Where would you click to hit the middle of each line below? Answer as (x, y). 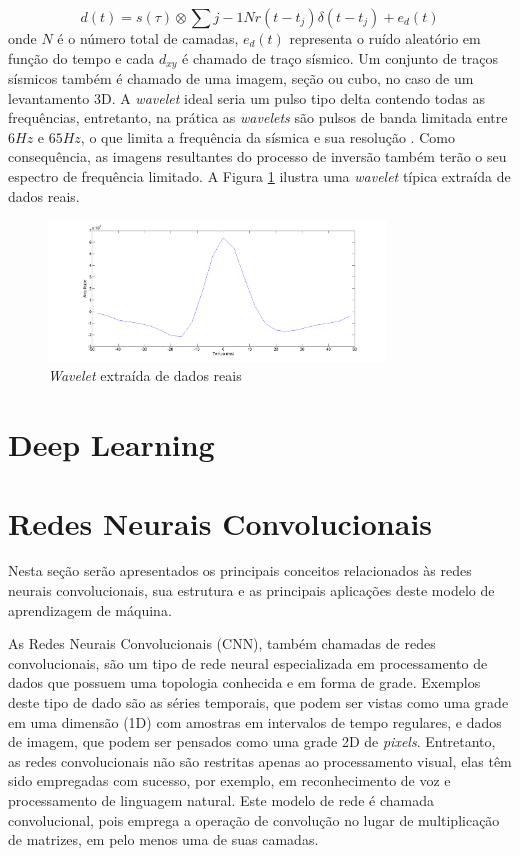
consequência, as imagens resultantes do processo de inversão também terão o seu (257, 156)
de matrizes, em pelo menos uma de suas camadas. (163, 839)
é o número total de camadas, (148, 38)
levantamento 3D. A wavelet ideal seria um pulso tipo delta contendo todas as (246, 97)
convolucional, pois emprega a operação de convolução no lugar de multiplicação (254, 819)
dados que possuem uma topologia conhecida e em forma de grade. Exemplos (244, 682)
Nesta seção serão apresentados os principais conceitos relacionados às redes (240, 570)
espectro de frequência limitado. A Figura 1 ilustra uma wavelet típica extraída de (259, 176)
